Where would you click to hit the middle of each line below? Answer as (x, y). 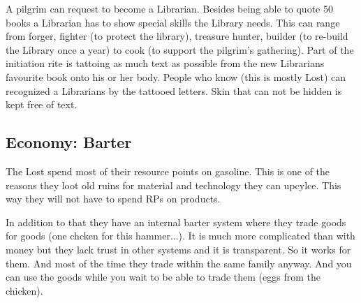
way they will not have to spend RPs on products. (113, 199)
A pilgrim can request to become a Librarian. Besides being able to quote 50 (169, 8)
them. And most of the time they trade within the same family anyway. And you (179, 263)
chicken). (24, 290)
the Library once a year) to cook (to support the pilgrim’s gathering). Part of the (180, 49)
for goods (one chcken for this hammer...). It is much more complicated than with (180, 236)
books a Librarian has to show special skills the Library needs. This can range (173, 22)
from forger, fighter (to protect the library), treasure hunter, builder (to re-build (177, 36)
